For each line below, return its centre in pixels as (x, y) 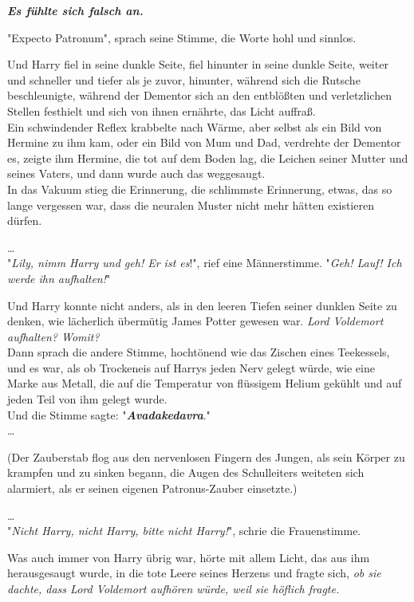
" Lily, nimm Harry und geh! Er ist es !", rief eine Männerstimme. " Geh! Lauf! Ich (205, 263)
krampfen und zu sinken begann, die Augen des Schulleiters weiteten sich (186, 472)
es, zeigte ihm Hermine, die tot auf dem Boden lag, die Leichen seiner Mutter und (208, 157)
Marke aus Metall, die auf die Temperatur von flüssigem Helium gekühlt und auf (205, 383)
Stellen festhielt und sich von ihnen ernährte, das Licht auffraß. (162, 110)
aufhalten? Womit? (53, 336)
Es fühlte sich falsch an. (75, 10)
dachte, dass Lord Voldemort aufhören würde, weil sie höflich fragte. (173, 588)
